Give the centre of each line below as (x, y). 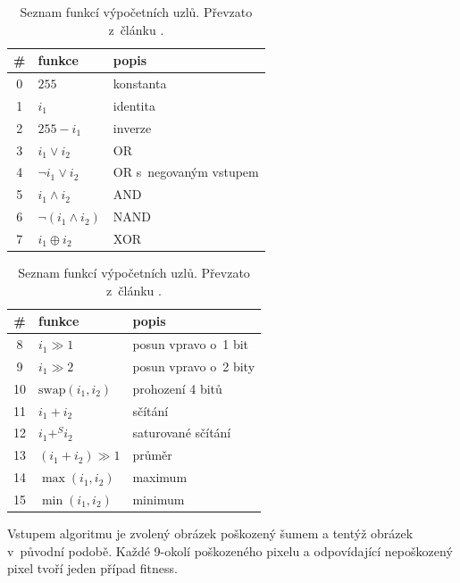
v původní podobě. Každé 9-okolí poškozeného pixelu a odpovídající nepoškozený (230, 550)
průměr (152, 455)
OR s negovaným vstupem (186, 172)
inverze (132, 127)
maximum (160, 477)
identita (134, 105)
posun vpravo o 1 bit (191, 344)
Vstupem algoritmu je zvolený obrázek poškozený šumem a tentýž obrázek (210, 533)
